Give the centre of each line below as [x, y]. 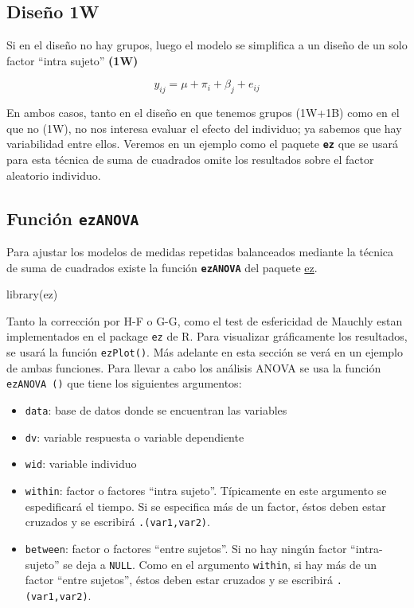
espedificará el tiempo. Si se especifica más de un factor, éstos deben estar [205, 506]
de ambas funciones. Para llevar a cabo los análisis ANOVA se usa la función [194, 367]
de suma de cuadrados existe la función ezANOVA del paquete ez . [162, 267]
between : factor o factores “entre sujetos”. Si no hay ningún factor [186, 548]
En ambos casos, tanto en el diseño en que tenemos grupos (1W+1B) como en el [203, 113]
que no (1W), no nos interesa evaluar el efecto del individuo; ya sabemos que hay [204, 128]
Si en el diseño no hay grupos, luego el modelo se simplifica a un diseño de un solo [207, 45]
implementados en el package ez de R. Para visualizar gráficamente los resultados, [207, 336]
